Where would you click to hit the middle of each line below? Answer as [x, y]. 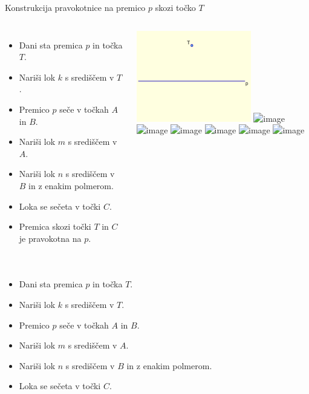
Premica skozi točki [55, 226]
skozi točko [175, 7]
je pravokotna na [50, 238]
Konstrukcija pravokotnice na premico [75, 7]
